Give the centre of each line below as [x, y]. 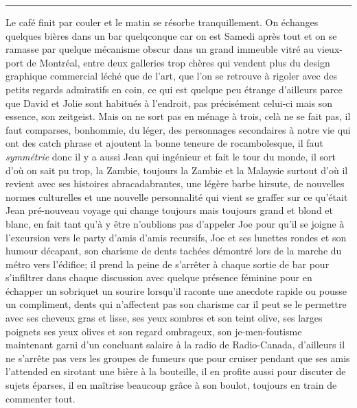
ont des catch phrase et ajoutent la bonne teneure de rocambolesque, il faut [164, 143]
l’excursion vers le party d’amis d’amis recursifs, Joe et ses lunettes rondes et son [176, 237]
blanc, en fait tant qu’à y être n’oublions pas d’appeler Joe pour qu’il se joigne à [175, 223]
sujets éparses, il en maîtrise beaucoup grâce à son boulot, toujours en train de [171, 385]
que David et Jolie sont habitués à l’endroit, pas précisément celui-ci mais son [169, 103]
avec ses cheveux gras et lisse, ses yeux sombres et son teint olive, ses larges [164, 318]
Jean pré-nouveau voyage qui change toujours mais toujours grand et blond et [169, 210]
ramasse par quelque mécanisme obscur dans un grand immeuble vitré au [160, 49]
